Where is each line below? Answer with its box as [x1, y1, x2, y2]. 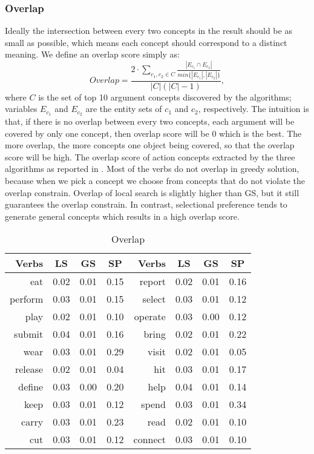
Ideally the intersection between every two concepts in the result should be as [5, 24, 292, 37]
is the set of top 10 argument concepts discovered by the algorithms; [38, 90, 292, 103]
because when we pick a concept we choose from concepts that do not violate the [5, 174, 306, 187]
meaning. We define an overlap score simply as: [5, 48, 180, 61]
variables [5, 102, 38, 115]
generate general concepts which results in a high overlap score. [5, 209, 240, 222]
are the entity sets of [85, 102, 162, 115]
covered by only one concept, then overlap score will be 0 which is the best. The [5, 127, 302, 139]
